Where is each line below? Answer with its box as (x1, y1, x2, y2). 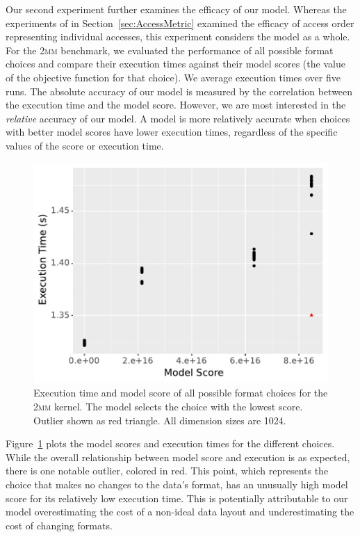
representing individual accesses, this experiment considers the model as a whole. (6, 29, 350, 44)
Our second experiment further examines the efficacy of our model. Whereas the (6, 2, 347, 16)
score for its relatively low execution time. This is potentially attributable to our (6, 490, 348, 505)
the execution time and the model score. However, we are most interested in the (6, 97, 346, 112)
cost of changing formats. (6, 518, 113, 532)
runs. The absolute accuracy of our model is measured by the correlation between (6, 83, 353, 98)
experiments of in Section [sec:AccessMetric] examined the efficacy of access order (6, 15, 354, 30)
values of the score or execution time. (6, 138, 164, 152)
